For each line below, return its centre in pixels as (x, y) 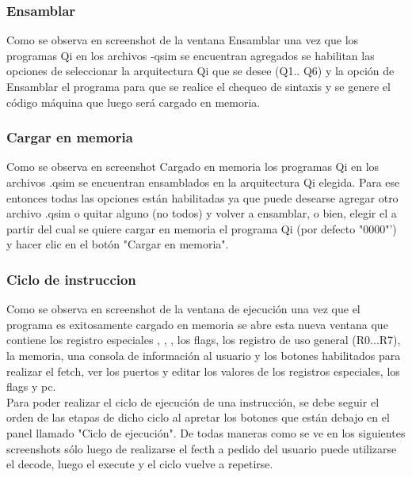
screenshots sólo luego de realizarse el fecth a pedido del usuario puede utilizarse (202, 448)
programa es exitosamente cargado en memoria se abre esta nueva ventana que (197, 324)
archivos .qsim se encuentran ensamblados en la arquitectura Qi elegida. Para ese (203, 182)
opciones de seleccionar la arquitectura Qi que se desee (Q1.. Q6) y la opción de (200, 71)
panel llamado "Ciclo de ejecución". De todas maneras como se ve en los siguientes (206, 432)
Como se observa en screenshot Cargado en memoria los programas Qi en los (193, 167)
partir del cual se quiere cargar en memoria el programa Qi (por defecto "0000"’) (202, 228)
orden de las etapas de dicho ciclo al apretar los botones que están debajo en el (198, 417)
